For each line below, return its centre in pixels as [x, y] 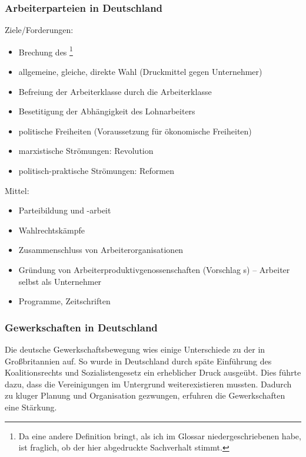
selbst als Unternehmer [60, 281]
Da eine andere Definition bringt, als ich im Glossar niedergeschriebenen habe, [160, 435]
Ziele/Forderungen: [39, 30]
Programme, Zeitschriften [64, 301]
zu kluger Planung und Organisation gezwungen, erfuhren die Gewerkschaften [145, 395]
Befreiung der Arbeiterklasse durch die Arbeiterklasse [115, 91]
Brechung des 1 [46, 51]
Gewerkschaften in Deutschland [81, 327]
